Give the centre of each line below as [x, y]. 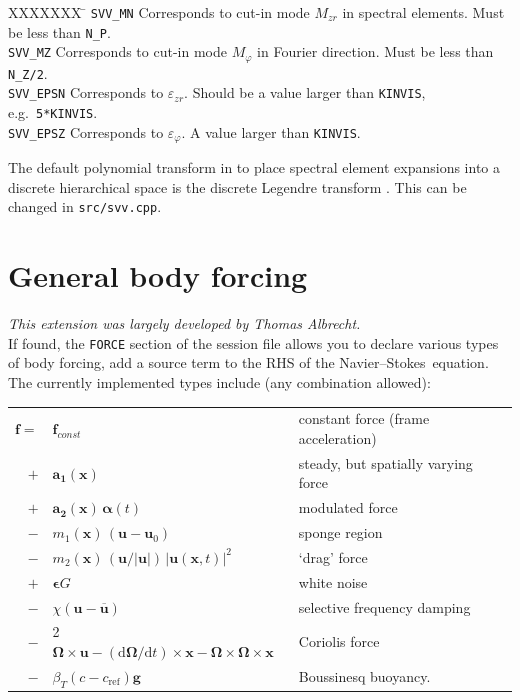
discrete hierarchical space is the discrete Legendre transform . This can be [237, 186]
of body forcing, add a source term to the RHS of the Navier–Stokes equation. [248, 362]
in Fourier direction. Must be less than [375, 51]
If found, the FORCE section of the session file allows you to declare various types [253, 342]
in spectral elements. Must [423, 12]
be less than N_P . [59, 31]
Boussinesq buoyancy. [364, 676]
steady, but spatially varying [385, 462]
